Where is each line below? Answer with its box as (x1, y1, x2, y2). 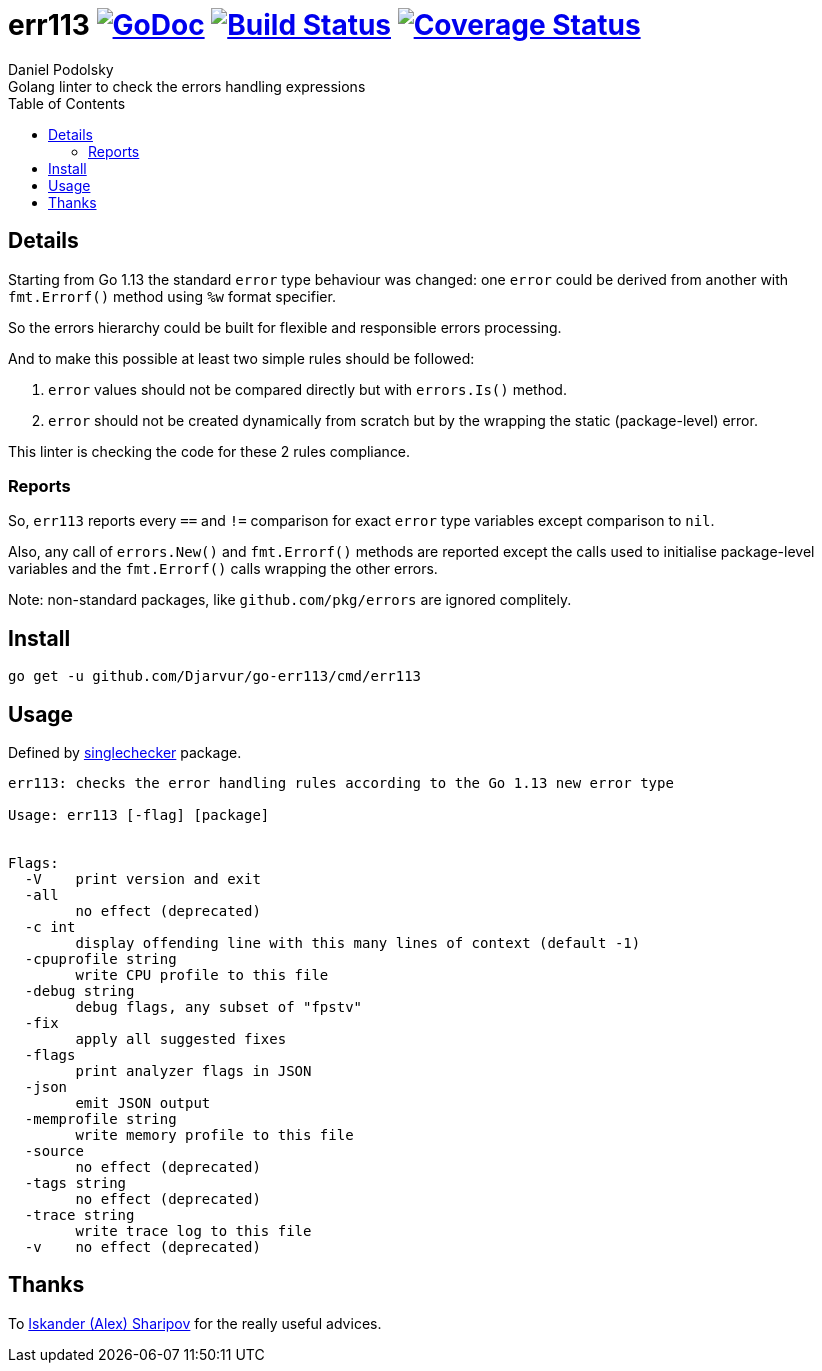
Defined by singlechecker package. (8, 744, 242, 762)
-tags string (24, 1175, 127, 1192)
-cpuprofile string (24, 951, 177, 968)
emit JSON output (75, 1095, 211, 1112)
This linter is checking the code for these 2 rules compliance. (8, 442, 411, 460)
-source (24, 1143, 84, 1160)
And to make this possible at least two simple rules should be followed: (8, 349, 475, 367)
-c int (24, 919, 76, 936)
